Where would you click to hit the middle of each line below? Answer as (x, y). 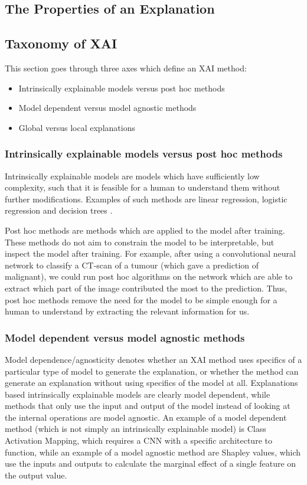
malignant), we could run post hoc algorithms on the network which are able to (149, 276)
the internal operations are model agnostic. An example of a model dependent (146, 417)
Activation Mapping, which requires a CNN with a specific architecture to (138, 440)
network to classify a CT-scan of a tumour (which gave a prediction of (132, 265)
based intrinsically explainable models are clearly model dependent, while (138, 394)
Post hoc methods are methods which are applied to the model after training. (145, 230)
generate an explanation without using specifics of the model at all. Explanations (151, 383)
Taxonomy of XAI (61, 43)
